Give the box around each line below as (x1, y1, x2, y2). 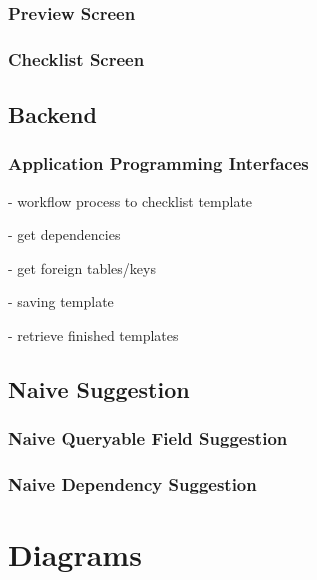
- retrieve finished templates (8, 325, 179, 346)
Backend (8, 99, 97, 130)
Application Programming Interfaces (8, 151, 309, 176)
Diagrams (8, 534, 142, 575)
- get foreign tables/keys (8, 257, 156, 278)
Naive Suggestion (8, 374, 190, 405)
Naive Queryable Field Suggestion (8, 426, 288, 451)
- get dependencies (8, 224, 121, 245)
